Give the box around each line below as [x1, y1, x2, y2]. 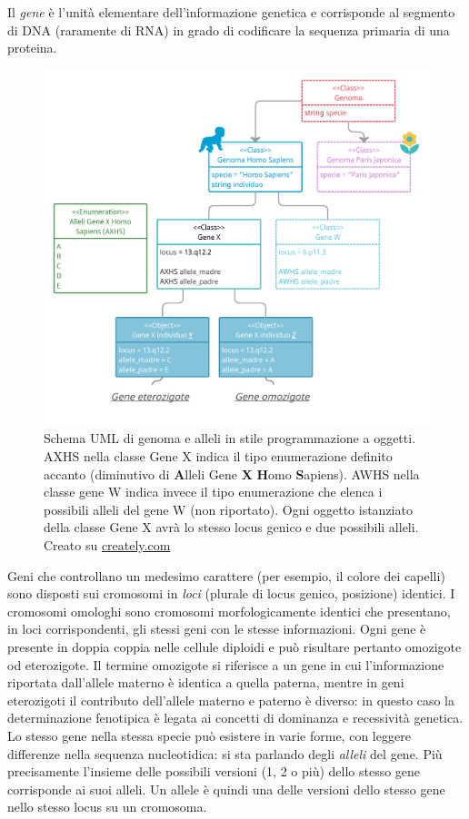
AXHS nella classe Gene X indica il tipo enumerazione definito [44, 447, 393, 466]
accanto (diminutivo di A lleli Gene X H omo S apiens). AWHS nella [44, 464, 420, 483]
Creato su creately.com [44, 536, 171, 555]
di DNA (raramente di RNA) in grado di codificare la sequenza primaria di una [7, 20, 450, 39]
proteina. [7, 38, 57, 57]
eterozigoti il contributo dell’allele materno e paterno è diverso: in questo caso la [7, 690, 454, 709]
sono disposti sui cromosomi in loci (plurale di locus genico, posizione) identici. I [7, 584, 455, 603]
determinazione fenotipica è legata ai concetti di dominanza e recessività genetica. [7, 708, 464, 727]
